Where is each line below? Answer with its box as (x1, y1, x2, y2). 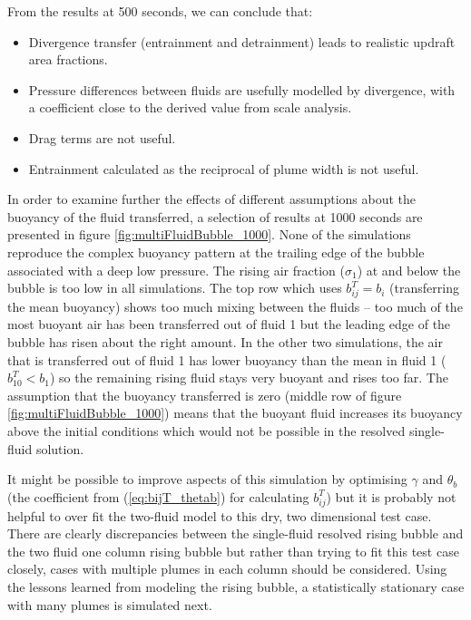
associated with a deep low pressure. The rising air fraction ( (7, 260, 345, 279)
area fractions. (28, 50, 108, 69)
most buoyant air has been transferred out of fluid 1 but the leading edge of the (7, 315, 451, 334)
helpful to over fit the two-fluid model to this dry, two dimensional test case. (7, 506, 432, 525)
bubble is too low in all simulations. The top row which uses (7, 278, 342, 297)
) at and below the (357, 260, 461, 279)
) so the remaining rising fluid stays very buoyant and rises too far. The (49, 368, 448, 387)
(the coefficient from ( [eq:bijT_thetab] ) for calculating (7, 487, 309, 506)
